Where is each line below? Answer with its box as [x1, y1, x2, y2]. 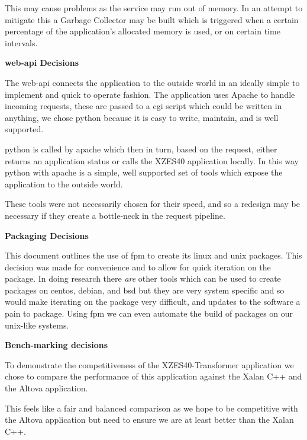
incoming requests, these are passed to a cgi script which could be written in [5, 100, 282, 112]
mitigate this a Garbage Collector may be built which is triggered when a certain [5, 13, 299, 25]
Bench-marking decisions [5, 339, 108, 351]
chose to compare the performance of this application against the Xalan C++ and [5, 370, 302, 382]
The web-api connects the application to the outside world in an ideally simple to [5, 76, 300, 88]
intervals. [5, 36, 38, 49]
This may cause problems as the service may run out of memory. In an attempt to [5, 2, 303, 14]
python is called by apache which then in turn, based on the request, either [5, 142, 277, 155]
